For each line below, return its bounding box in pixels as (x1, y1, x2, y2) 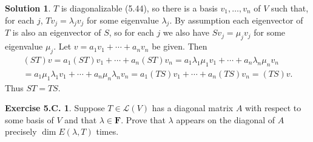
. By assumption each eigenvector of (169, 13, 303, 26)
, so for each (109, 26, 154, 39)
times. (96, 125, 119, 138)
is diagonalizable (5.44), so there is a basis (61, 2, 218, 14)
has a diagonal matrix (152, 102, 234, 114)
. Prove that (121, 113, 166, 126)
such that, (271, 2, 309, 14)
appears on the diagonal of (176, 113, 275, 126)
